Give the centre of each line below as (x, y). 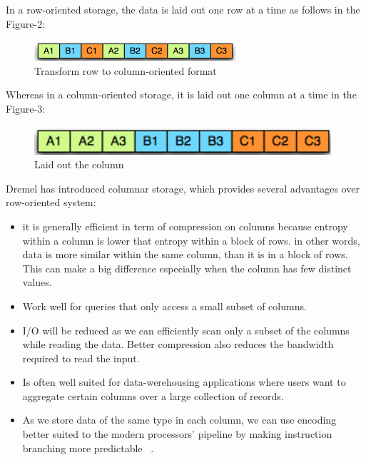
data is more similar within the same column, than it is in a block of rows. (185, 254)
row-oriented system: (51, 202)
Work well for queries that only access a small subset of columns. (164, 306)
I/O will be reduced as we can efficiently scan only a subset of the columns (186, 330)
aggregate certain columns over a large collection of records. (153, 395)
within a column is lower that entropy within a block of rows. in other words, (191, 240)
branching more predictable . (88, 448)
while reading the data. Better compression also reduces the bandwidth (178, 344)
